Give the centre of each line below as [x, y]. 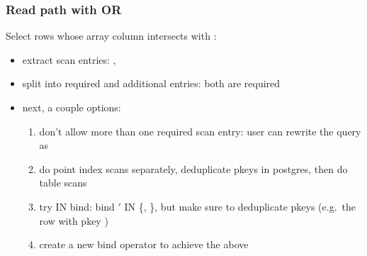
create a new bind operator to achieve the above [144, 244]
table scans [63, 183]
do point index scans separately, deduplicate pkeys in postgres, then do [193, 168]
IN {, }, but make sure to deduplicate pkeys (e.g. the [240, 206]
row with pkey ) [74, 220]
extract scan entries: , [69, 59]
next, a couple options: [72, 107]
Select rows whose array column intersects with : [111, 36]
